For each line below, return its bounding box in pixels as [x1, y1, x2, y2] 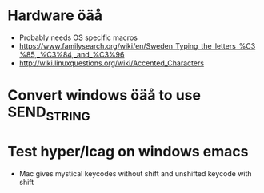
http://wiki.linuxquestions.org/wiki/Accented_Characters [18, 58, 205, 68]
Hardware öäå [7, 6, 103, 25]
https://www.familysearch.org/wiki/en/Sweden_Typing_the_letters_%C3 [18, 41, 256, 50]
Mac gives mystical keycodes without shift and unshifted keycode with [18, 168, 253, 178]
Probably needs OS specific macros [18, 33, 138, 42]
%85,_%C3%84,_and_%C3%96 [18, 49, 125, 59]
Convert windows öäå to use [7, 86, 202, 104]
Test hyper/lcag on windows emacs [7, 142, 249, 160]
